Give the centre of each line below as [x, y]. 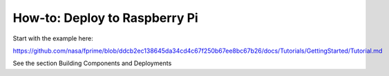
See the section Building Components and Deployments [92, 63]
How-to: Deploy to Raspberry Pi [105, 18]
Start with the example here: [53, 38]
